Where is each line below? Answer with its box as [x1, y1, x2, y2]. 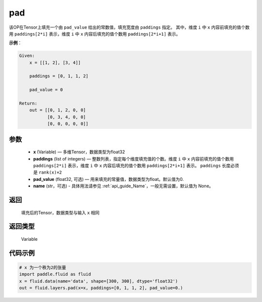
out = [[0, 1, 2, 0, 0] [29, 107, 86, 113]
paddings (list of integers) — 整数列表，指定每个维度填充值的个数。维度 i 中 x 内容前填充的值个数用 [33, 156, 234, 161]
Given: [19, 53, 35, 58]
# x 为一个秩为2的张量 [19, 265, 66, 270]
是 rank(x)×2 [33, 169, 62, 175]
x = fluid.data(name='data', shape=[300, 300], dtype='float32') [19, 278, 178, 284]
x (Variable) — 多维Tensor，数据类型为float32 [33, 149, 125, 155]
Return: [19, 101, 37, 107]
